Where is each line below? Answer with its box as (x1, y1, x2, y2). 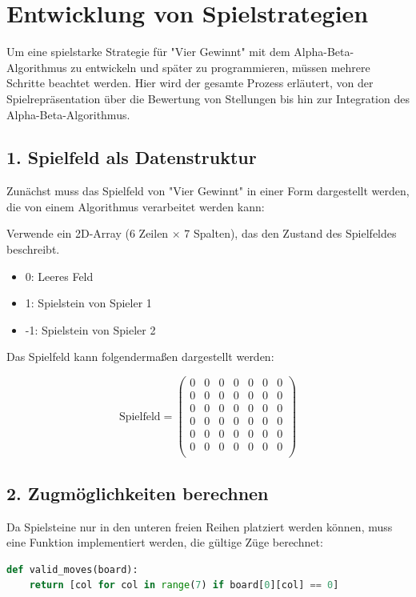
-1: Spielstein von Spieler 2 (25, 321, 156, 338)
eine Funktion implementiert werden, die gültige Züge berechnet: (6, 534, 323, 551)
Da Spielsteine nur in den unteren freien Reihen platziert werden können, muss (6, 518, 393, 535)
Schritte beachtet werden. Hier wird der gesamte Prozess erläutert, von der (6, 74, 374, 91)
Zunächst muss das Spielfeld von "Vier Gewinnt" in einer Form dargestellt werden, (6, 182, 410, 199)
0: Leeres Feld (25, 267, 94, 284)
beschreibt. (6, 241, 60, 258)
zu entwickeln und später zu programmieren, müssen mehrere (70, 58, 370, 75)
